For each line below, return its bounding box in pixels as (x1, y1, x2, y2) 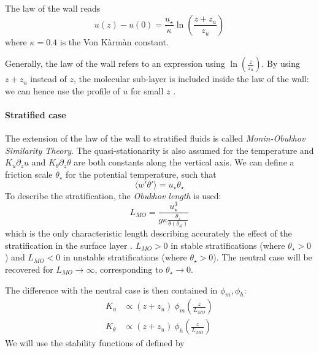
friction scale (5, 167, 53, 180)
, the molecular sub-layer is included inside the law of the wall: (73, 72, 309, 85)
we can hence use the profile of (5, 84, 120, 97)
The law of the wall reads (5, 2, 101, 14)
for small (130, 84, 164, 97)
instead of (30, 72, 67, 85)
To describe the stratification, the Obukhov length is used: (5, 189, 221, 202)
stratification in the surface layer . (5, 238, 133, 251)
